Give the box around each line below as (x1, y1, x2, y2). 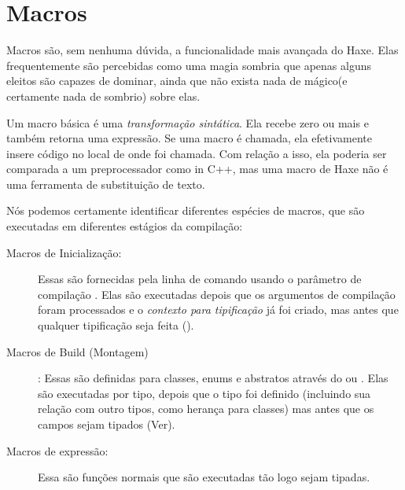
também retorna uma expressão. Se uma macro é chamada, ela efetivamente (6, 130, 372, 146)
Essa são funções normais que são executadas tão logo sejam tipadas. (38, 469, 370, 485)
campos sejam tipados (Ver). (38, 416, 175, 432)
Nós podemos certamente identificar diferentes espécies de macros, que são (6, 202, 365, 219)
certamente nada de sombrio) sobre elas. (6, 87, 201, 104)
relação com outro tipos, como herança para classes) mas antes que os (38, 400, 374, 417)
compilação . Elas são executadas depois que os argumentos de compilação (38, 286, 396, 302)
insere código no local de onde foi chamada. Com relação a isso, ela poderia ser (6, 145, 387, 161)
